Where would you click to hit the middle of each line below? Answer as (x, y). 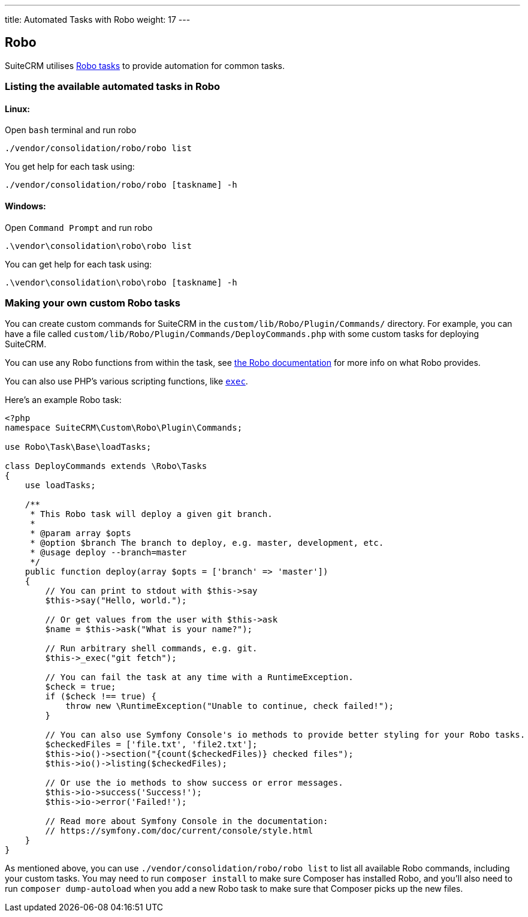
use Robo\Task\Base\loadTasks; (78, 447)
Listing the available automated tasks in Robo (113, 87)
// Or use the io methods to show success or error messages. (194, 783)
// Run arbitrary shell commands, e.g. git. (151, 649)
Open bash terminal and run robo (71, 130)
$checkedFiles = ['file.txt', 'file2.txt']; (151, 745)
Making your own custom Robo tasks (93, 303)
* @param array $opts (81, 533)
